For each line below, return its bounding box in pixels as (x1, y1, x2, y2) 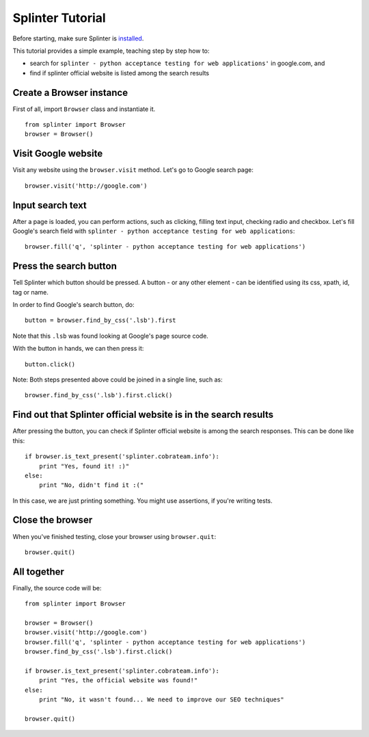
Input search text (12, 199, 87, 211)
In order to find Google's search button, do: (12, 301, 135, 309)
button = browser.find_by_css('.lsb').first (25, 316, 177, 325)
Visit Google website (12, 148, 103, 160)
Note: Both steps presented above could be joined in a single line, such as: (12, 375, 223, 384)
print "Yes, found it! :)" (38, 462, 130, 470)
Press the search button (12, 260, 118, 272)
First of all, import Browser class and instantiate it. (12, 105, 156, 113)
